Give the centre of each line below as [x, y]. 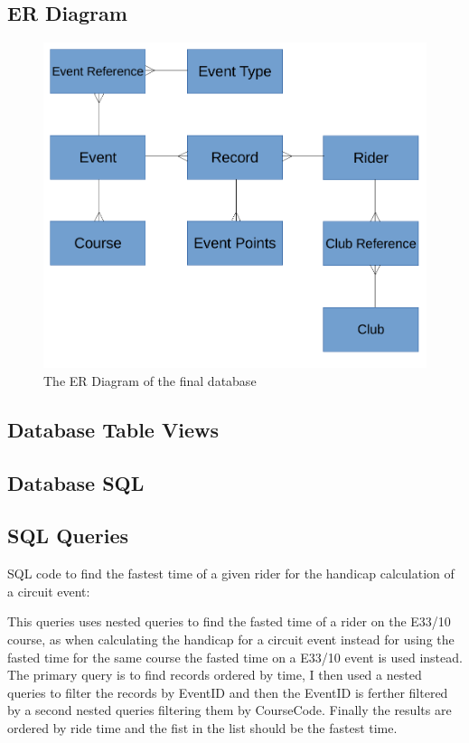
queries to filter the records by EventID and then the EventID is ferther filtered [228, 692]
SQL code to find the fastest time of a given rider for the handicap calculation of [231, 574]
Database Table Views [113, 429]
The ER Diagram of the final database [150, 380]
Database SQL [76, 482]
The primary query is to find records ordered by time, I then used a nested [215, 675]
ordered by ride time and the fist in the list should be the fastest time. [202, 727]
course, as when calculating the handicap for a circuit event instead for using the [231, 639]
